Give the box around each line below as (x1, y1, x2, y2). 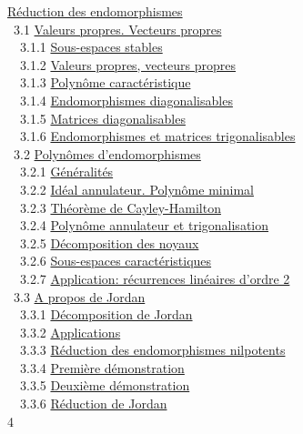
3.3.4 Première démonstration (19, 358, 185, 377)
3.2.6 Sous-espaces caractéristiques (19, 251, 212, 270)
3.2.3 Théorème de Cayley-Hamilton (19, 197, 221, 217)
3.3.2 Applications (19, 322, 121, 341)
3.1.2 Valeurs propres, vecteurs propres (19, 55, 236, 74)
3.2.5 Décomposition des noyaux (19, 233, 199, 252)
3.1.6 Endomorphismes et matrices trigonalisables (19, 126, 296, 146)
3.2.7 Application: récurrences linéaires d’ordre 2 (19, 268, 290, 288)
